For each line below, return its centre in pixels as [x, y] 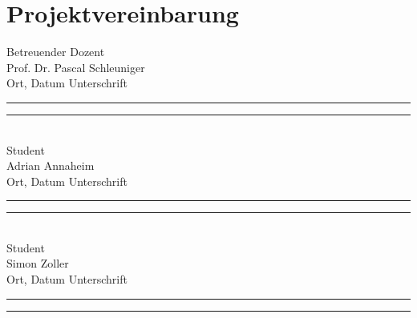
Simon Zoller [38, 263]
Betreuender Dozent [56, 52]
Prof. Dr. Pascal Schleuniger [76, 67]
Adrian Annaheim [51, 165]
